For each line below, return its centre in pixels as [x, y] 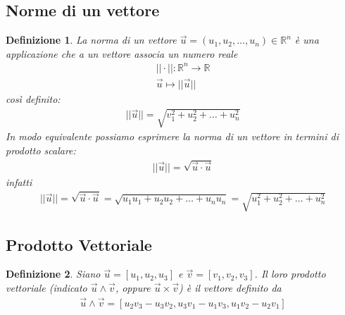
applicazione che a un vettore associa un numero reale [122, 53]
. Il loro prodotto [290, 274]
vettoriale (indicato [46, 287]
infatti [19, 181]
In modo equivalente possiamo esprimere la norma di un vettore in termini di [172, 136]
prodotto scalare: [41, 150]
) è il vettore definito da [230, 287]
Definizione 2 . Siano [53, 274]
